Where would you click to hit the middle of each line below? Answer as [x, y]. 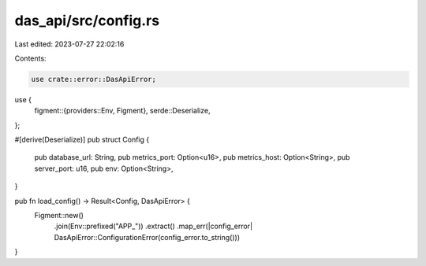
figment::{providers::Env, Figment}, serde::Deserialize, [122, 111]
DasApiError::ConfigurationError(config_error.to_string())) [147, 237]
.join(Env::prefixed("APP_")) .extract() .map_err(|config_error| [153, 226]
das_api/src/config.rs [87, 20]
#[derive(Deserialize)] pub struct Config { [82, 140]
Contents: [30, 58]
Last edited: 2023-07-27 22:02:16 [69, 44]
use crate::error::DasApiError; [94, 79]
